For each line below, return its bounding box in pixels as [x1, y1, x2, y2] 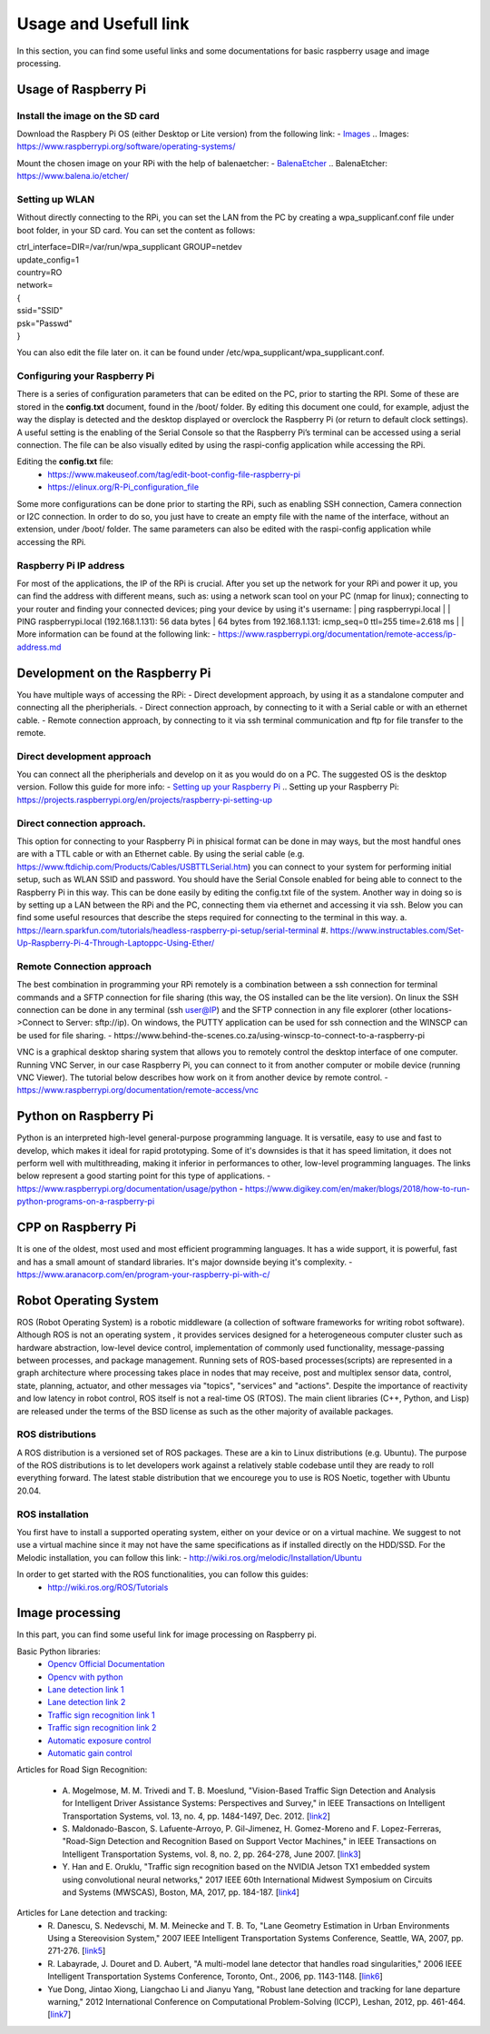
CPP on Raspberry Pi [16, 1220, 136, 1235]
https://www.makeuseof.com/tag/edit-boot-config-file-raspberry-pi [47, 469, 301, 480]
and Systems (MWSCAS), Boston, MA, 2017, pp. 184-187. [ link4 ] [62, 1886, 299, 1898]
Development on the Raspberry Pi [16, 665, 211, 680]
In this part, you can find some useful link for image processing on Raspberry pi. [16, 1629, 317, 1640]
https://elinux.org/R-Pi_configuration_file [47, 481, 200, 492]
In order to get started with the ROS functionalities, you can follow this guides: [16, 1569, 309, 1580]
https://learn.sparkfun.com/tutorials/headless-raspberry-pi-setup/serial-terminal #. [16, 925, 328, 936]
